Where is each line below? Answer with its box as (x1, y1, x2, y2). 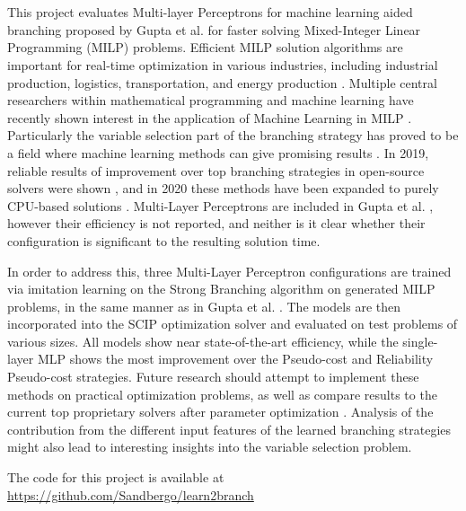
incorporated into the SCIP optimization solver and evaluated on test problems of (7, 314, 458, 333)
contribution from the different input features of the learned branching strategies (7, 419, 452, 438)
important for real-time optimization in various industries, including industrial (7, 55, 438, 74)
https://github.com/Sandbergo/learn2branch (7, 485, 254, 504)
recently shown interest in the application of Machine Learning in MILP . (7, 108, 412, 127)
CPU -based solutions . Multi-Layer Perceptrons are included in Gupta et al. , (7, 196, 434, 215)
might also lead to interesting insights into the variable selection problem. (7, 437, 412, 456)
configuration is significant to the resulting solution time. (7, 231, 321, 250)
